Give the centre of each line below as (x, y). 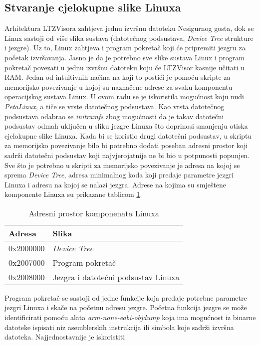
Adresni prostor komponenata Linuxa (94, 213)
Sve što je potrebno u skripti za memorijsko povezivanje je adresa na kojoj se (122, 165)
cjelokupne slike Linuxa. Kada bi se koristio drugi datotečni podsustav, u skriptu (128, 135)
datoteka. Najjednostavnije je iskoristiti (65, 337)
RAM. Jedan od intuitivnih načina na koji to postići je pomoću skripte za (118, 77)
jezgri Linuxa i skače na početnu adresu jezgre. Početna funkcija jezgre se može (126, 307)
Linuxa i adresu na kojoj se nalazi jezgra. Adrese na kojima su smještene (116, 184)
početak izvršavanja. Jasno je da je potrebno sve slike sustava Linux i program (125, 57)
